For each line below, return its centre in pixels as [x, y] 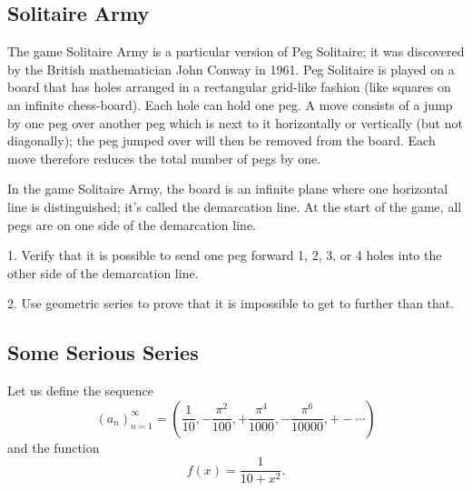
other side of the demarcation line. [103, 272]
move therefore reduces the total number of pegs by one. [164, 158]
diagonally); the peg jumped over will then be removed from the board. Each [221, 140]
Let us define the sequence [80, 391]
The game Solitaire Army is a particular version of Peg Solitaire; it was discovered [236, 51]
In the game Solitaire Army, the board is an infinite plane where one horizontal [228, 189]
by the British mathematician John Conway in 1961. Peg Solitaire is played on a [231, 69]
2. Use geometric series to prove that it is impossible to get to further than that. [231, 303]
